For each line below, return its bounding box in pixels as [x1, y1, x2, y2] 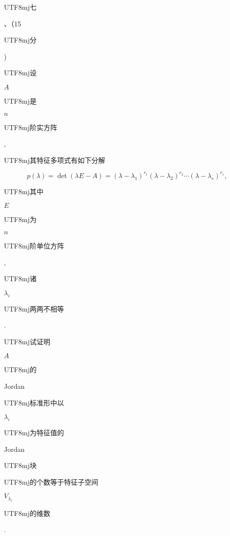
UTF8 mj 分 [4, 35, 37, 45]
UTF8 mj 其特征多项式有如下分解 [4, 155, 105, 165]
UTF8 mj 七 [4, 2, 37, 12]
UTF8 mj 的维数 [4, 508, 50, 518]
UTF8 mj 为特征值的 [4, 427, 64, 437]
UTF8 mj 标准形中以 [4, 397, 64, 407]
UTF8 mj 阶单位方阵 [4, 241, 64, 251]
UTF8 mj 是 [4, 95, 37, 106]
